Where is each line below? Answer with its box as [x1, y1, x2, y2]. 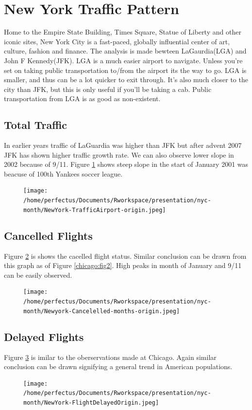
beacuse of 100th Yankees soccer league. [4, 168, 123, 178]
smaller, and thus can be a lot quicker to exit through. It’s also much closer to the [4, 74, 248, 85]
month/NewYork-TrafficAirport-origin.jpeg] [23, 206, 166, 214]
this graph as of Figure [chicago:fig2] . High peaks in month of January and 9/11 [4, 260, 242, 270]
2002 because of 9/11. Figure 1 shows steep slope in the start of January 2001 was [4, 159, 249, 169]
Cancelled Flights [4, 228, 93, 243]
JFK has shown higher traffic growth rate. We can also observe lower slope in [4, 149, 234, 160]
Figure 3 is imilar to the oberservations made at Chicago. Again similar [4, 352, 217, 362]
